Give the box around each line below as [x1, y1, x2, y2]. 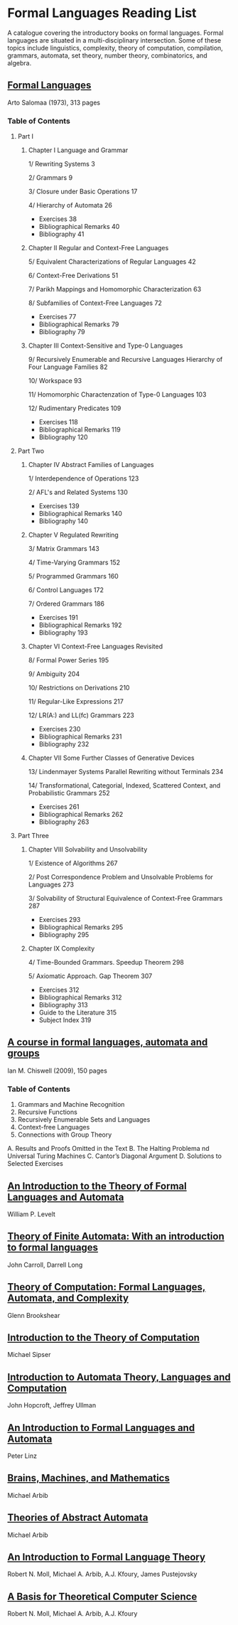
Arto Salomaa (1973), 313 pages [7, 98, 101, 107]
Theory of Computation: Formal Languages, [7, 1281, 206, 1293]
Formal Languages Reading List [7, 5, 197, 21]
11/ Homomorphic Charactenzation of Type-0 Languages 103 [28, 390, 207, 399]
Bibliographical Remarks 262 [38, 810, 124, 819]
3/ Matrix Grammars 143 [28, 545, 99, 553]
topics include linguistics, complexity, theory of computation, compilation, [7, 43, 224, 52]
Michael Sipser [7, 1351, 51, 1359]
